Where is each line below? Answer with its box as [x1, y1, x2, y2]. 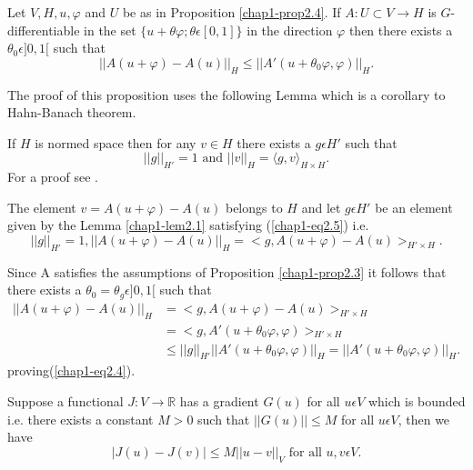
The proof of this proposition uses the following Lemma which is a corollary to [7, 85, 446, 104]
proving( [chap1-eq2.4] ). [7, 361, 136, 380]
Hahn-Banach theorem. [7, 103, 136, 122]
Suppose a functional [7, 392, 124, 411]
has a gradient [179, 392, 259, 411]
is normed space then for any [35, 133, 196, 152]
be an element [375, 197, 453, 216]
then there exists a [348, 20, 453, 39]
